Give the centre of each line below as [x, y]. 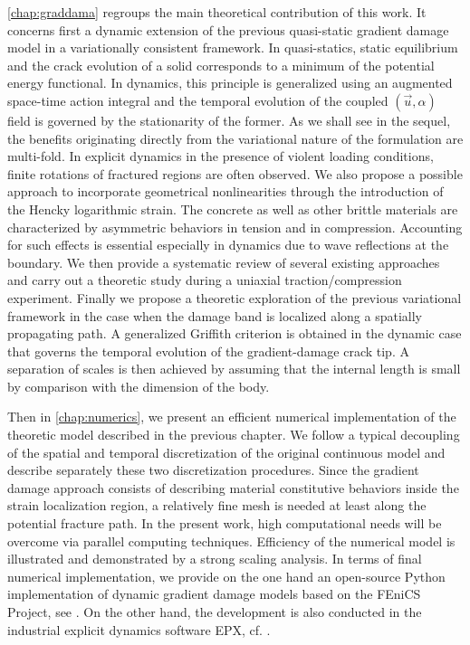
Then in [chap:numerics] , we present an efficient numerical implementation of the [232, 417]
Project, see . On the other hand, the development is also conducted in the [215, 612]
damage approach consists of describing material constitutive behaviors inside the [233, 487]
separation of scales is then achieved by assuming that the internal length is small [234, 369]
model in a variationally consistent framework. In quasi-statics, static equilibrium [233, 47]
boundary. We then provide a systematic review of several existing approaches [224, 262]
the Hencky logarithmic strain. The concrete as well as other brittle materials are [233, 209]
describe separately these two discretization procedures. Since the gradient [213, 470]
